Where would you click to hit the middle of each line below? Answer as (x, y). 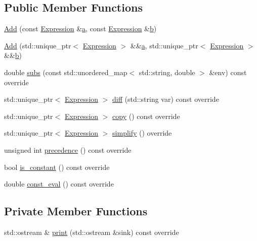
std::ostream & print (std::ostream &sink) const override (92, 232)
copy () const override (146, 116)
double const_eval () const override (59, 184)
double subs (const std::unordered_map (66, 72)
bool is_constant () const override (57, 167)
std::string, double (167, 72)
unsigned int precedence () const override (68, 149)
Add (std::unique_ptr (38, 45)
